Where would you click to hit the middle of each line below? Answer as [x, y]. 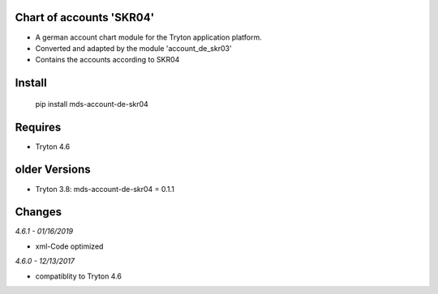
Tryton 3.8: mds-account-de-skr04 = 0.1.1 [105, 189]
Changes [39, 212]
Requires [38, 127]
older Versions [53, 170]
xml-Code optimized [69, 246]
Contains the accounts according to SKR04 [107, 60]
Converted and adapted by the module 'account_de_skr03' [133, 48]
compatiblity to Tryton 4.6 [78, 276]
